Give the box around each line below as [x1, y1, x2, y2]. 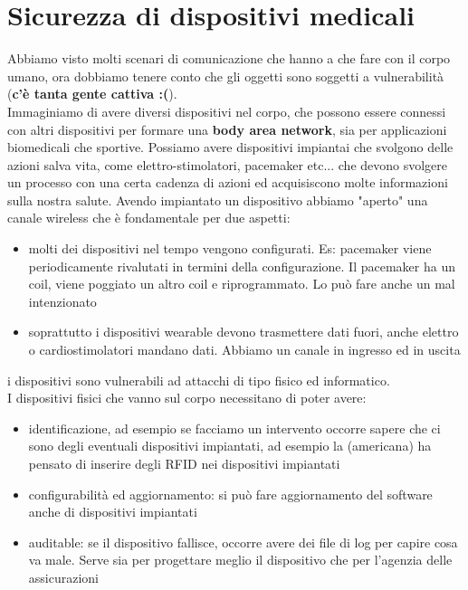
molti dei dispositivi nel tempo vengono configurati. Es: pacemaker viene [28, 239, 432, 258]
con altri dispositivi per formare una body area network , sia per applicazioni [7, 119, 447, 138]
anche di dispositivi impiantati [28, 502, 197, 521]
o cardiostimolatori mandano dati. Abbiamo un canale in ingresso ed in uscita [28, 340, 461, 359]
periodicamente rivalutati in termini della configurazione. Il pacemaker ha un [28, 256, 455, 275]
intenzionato [28, 291, 97, 310]
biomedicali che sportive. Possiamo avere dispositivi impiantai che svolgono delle [7, 138, 454, 157]
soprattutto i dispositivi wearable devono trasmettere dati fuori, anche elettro [28, 322, 459, 341]
